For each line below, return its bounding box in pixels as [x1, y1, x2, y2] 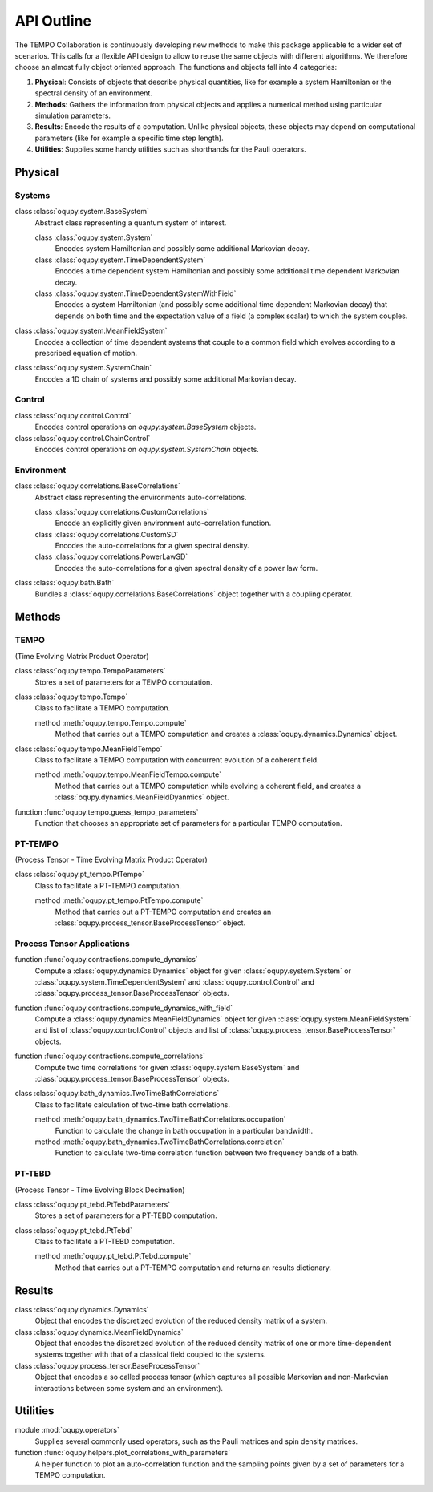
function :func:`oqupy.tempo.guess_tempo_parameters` [14, 807, 200, 817]
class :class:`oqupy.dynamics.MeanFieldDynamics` [14, 1327, 184, 1336]
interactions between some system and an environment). [34, 1383, 224, 1393]
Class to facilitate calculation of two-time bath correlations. [34, 1099, 230, 1110]
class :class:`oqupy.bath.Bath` [14, 578, 115, 588]
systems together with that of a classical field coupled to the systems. [34, 1349, 266, 1359]
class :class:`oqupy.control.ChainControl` [14, 433, 151, 443]
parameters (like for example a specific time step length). [34, 133, 224, 143]
